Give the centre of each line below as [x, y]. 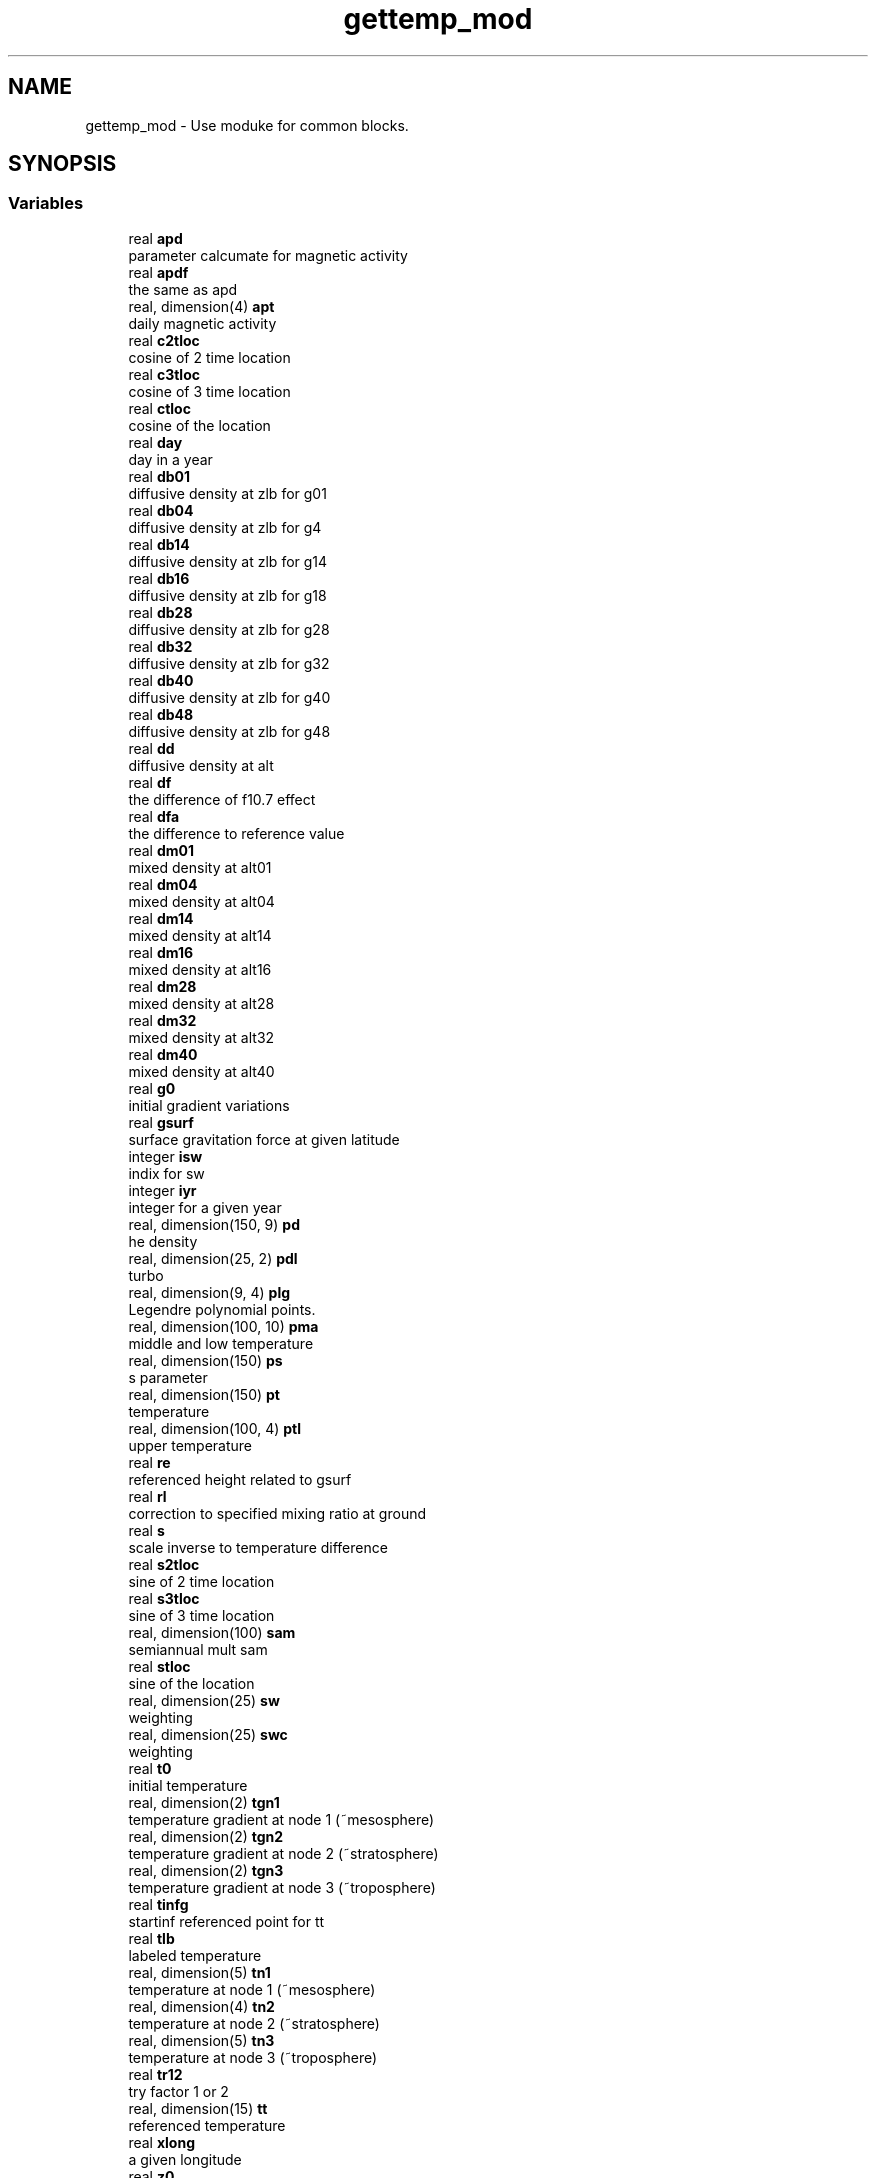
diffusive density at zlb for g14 [228, 561]
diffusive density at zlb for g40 [229, 697]
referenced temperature [207, 2125]
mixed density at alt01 [200, 867]
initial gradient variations [209, 1105]
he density [163, 1241]
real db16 [159, 578]
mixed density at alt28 [201, 1003]
